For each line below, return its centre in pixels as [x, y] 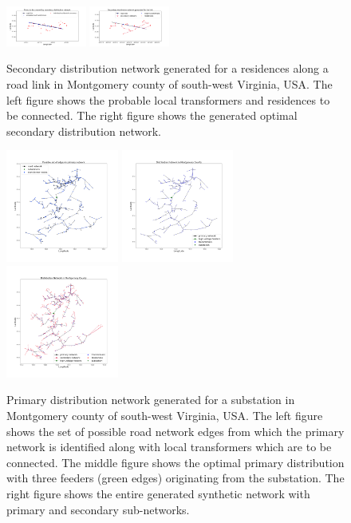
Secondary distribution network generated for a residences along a [168, 68]
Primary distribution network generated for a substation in [151, 400]
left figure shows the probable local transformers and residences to [168, 99]
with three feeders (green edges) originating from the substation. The [175, 478]
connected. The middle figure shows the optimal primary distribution [175, 462]
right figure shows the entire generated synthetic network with [158, 493]
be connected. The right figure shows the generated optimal [152, 115]
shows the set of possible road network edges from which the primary [175, 431]
